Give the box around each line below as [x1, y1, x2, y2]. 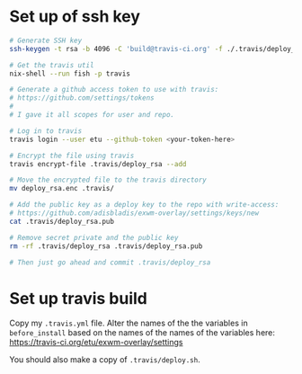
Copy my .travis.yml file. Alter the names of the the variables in [9, 317, 249, 329]
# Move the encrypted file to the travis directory [9, 175, 207, 185]
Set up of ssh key [9, 6, 141, 27]
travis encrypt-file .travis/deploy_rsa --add [9, 159, 187, 168]
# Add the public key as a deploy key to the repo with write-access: [9, 200, 280, 209]
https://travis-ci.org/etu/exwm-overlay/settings [9, 337, 183, 348]
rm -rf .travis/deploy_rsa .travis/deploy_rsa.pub [9, 241, 203, 251]
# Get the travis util [9, 60, 94, 69]
